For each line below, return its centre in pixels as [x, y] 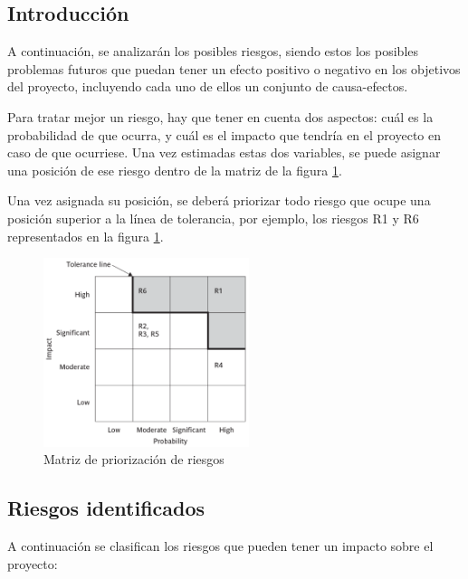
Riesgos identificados [106, 508]
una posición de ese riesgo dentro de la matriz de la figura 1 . [175, 170]
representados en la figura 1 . [86, 236]
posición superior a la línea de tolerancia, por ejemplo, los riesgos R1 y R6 [213, 218]
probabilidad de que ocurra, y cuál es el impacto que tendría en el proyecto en [224, 134]
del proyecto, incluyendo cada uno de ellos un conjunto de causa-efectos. [208, 86]
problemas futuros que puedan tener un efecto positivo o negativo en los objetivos [234, 68]
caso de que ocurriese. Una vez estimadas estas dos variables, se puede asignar [224, 152]
